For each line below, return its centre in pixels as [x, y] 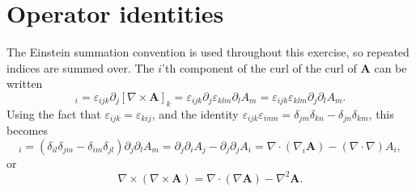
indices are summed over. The [81, 67]
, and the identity [195, 113]
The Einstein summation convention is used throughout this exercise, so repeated [208, 52]
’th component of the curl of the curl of [259, 67]
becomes [28, 130]
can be [391, 67]
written [25, 83]
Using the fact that [54, 113]
